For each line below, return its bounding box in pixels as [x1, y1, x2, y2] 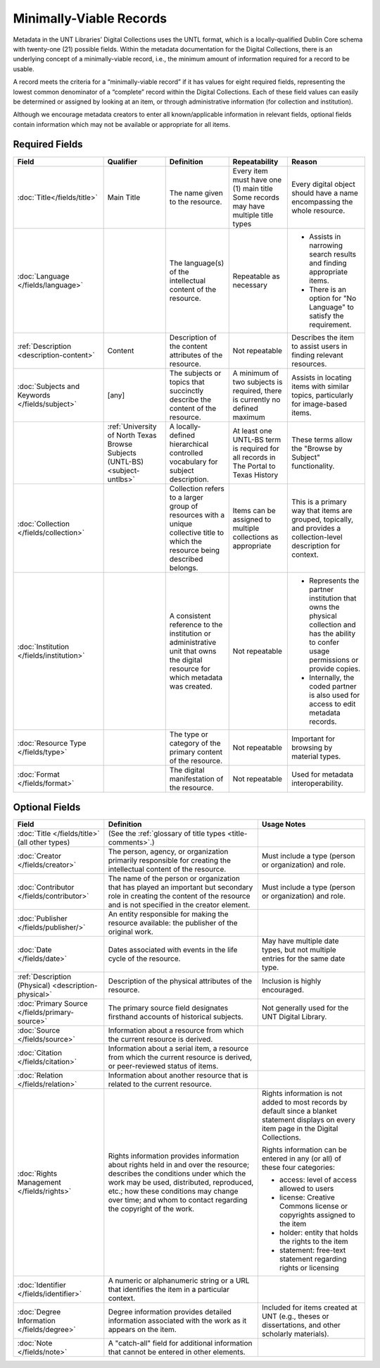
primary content [169, 747, 223, 757]
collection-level [291, 532, 343, 542]
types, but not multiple [261, 945, 337, 955]
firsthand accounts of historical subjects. [108, 1012, 243, 1022]
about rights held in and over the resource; [108, 1160, 250, 1170]
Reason [291, 156, 318, 166]
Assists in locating [291, 372, 352, 382]
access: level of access [279, 1175, 357, 1185]
